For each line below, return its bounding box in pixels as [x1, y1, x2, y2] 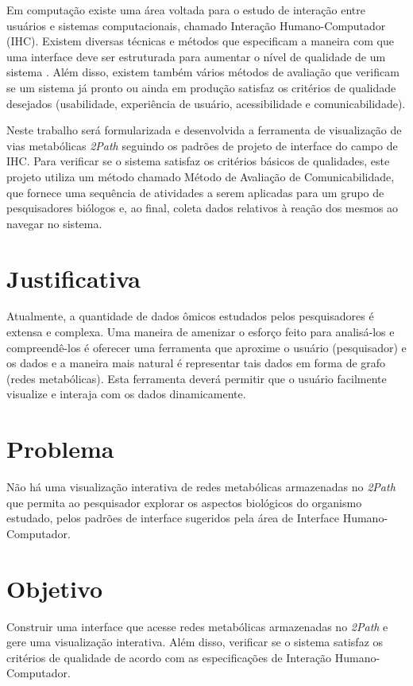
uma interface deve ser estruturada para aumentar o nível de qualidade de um [6, 48, 386, 64]
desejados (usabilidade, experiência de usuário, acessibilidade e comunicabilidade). [6, 95, 406, 111]
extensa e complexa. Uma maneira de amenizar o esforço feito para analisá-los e [6, 324, 395, 340]
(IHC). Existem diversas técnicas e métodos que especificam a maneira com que [6, 33, 394, 49]
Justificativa [6, 262, 141, 294]
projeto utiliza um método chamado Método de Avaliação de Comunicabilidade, [6, 168, 395, 184]
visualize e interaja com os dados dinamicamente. [6, 386, 246, 402]
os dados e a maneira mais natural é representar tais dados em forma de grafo [6, 355, 386, 371]
